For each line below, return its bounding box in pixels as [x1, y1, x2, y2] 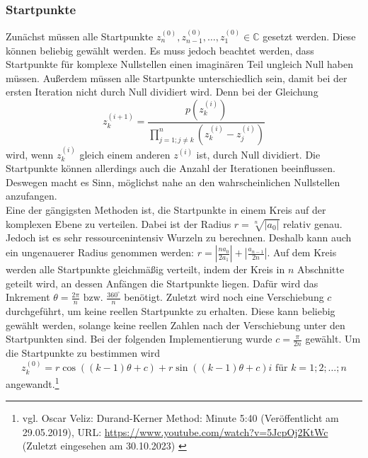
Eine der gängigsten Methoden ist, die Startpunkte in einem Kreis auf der [6, 202, 326, 217]
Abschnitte [297, 262, 345, 277]
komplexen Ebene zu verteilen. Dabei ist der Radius [6, 216, 231, 231]
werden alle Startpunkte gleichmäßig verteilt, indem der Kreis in [6, 262, 285, 277]
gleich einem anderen [79, 147, 171, 161]
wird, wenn [6, 147, 54, 161]
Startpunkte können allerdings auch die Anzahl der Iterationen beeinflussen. [6, 161, 335, 176]
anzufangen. [6, 188, 57, 203]
